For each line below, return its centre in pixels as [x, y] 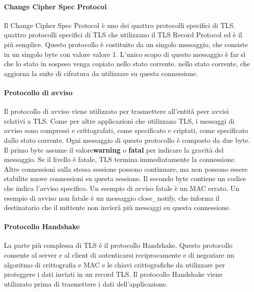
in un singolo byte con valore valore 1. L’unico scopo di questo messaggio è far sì [125, 54]
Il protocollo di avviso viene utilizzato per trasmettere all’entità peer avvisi [116, 111]
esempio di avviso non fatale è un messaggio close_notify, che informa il [112, 198]
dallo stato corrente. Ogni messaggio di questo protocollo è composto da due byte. [127, 140]
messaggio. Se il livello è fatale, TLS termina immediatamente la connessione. [120, 159]
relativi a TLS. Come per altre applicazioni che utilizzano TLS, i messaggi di [119, 120]
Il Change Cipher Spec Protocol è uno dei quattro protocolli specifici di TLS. [120, 25]
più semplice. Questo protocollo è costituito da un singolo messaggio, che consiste [126, 44]
